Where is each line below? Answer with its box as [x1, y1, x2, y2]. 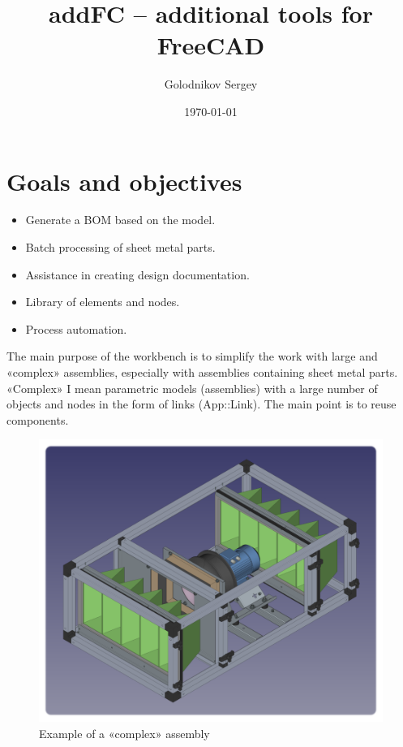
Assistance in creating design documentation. [25, 266, 250, 283]
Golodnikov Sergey [164, 76, 258, 93]
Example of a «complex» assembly [39, 724, 210, 741]
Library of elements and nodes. [25, 293, 180, 310]
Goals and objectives [6, 164, 242, 197]
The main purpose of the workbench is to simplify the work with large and [6, 348, 378, 365]
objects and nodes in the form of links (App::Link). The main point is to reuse [6, 395, 397, 412]
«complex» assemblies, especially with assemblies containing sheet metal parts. [6, 364, 398, 380]
